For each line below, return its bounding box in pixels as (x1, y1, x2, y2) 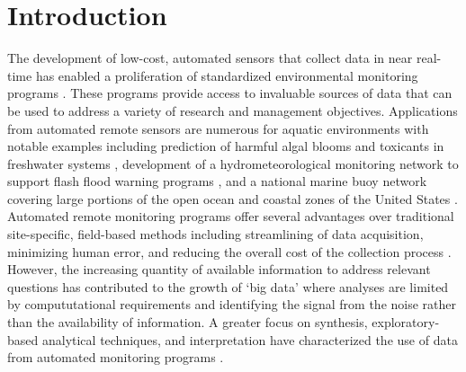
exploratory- (372, 313, 440, 332)
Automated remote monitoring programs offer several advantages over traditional (7, 207, 454, 226)
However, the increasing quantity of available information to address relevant (7, 260, 431, 279)
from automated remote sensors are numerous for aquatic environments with (7, 119, 429, 137)
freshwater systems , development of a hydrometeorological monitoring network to (7, 154, 459, 173)
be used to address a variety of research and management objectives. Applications (7, 101, 458, 120)
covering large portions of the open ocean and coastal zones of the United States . (7, 189, 458, 208)
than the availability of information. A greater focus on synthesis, (7, 313, 368, 332)
